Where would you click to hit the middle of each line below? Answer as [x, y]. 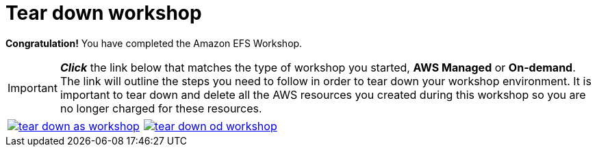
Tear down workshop [104, 13]
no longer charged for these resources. [161, 108]
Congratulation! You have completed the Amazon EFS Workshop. [154, 43]
